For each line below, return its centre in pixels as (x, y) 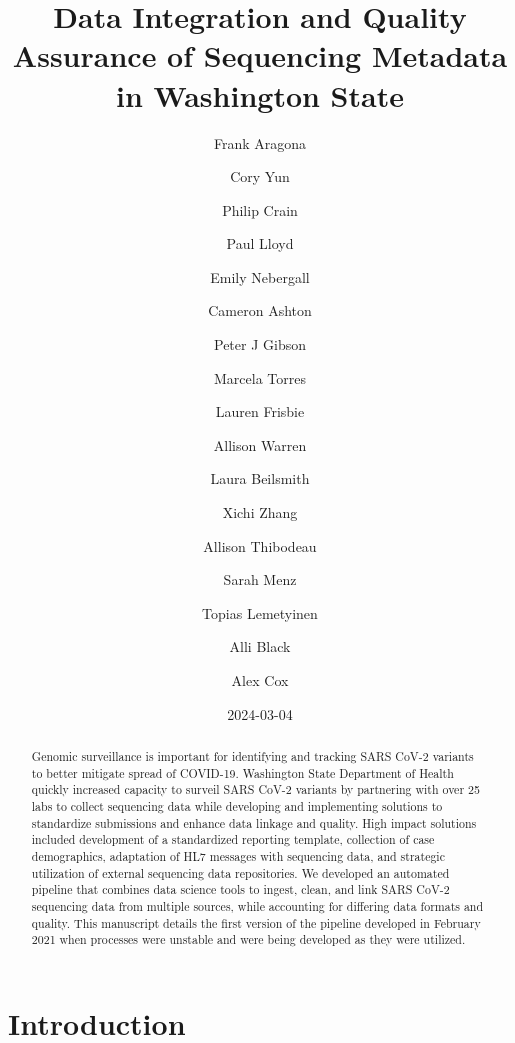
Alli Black (260, 646)
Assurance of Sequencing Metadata (260, 55)
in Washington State (260, 94)
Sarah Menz (260, 579)
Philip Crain (260, 209)
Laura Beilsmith (260, 478)
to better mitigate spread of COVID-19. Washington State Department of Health (242, 772)
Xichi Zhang (260, 512)
